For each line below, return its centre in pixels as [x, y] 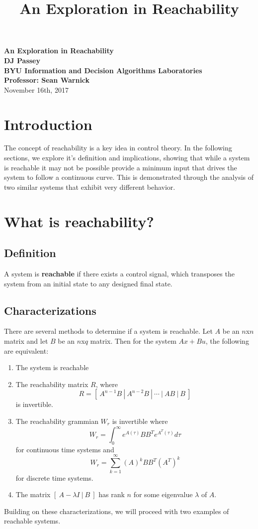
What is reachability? [79, 221]
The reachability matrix [52, 384]
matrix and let [26, 341]
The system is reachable [52, 367]
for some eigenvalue [163, 494]
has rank [112, 494]
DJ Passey [22, 60]
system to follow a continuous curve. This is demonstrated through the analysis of [129, 177]
